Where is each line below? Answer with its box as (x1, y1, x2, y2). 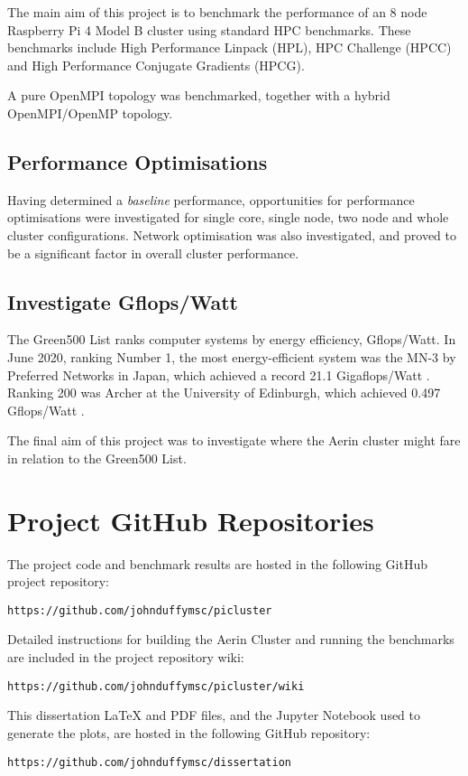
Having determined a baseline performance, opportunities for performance (7, 190, 415, 209)
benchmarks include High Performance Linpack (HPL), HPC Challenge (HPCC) (7, 38, 452, 57)
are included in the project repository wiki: (7, 648, 244, 667)
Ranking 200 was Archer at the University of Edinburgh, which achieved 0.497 (7, 383, 441, 402)
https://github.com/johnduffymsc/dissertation (7, 755, 291, 769)
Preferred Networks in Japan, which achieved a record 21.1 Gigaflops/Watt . (7, 365, 430, 384)
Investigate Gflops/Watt (7, 287, 238, 315)
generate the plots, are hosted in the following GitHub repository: (7, 723, 371, 742)
